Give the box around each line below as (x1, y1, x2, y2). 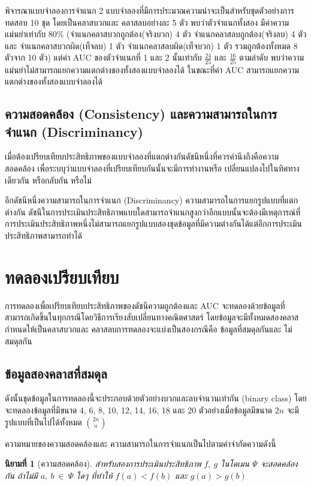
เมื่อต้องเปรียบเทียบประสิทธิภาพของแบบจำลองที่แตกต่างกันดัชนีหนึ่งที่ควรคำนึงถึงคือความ (5, 150, 279, 163)
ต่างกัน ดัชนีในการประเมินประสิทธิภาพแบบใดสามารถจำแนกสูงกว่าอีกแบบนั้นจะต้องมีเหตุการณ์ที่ (5, 205, 301, 218)
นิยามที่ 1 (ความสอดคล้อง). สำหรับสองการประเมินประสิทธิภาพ (5, 457, 201, 470)
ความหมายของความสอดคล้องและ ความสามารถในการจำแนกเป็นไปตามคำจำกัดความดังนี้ (5, 437, 276, 449)
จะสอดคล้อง (260, 457, 298, 470)
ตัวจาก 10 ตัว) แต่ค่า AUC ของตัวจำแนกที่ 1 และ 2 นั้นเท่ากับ (5, 51, 202, 64)
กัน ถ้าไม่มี (5, 469, 38, 481)
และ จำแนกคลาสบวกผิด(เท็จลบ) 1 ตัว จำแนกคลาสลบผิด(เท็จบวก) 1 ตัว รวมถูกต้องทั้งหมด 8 (5, 39, 298, 52)
